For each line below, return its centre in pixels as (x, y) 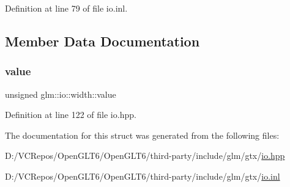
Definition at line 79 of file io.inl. (66, 8)
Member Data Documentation (102, 41)
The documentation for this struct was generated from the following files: (142, 135)
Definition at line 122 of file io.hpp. (71, 115)
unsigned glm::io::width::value (61, 94)
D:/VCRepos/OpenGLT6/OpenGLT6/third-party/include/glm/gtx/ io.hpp (145, 156)
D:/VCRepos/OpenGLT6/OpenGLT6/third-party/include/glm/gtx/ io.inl (143, 176)
